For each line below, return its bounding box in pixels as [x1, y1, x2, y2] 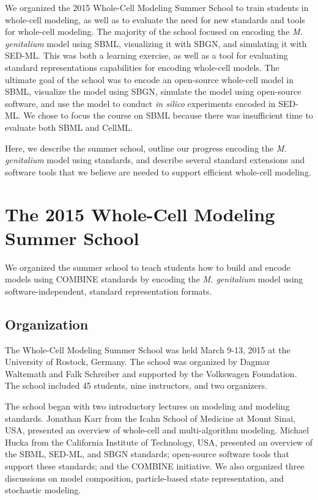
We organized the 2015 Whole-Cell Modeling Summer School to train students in [5, 1, 309, 13]
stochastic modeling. [5, 483, 81, 496]
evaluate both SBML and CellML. [5, 120, 133, 133]
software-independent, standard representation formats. [5, 284, 212, 297]
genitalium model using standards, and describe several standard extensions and [5, 153, 305, 166]
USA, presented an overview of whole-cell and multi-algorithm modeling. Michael [5, 424, 309, 436]
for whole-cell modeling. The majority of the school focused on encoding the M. [5, 25, 303, 38]
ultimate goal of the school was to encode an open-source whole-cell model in [5, 73, 294, 86]
